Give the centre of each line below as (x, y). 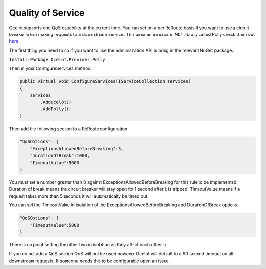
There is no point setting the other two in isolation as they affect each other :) (87, 244)
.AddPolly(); (56, 109)
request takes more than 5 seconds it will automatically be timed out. (79, 196)
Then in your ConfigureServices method (50, 68)
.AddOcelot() (56, 102)
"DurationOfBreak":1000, (60, 156)
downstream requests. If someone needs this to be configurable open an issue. (89, 261)
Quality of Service (47, 13)
